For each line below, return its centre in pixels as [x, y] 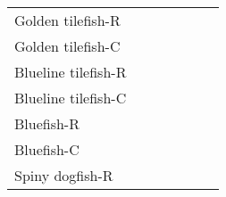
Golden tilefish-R [67, 20]
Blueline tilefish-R [71, 72]
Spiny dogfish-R [64, 175]
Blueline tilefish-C [71, 98]
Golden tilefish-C [67, 46]
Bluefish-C [47, 149]
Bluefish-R [47, 123]
